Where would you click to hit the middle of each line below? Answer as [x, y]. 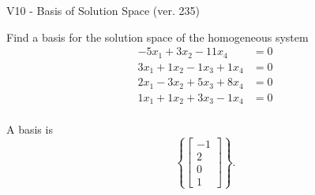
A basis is [30, 129]
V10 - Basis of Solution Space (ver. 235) [103, 10]
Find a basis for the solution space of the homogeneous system [157, 37]
